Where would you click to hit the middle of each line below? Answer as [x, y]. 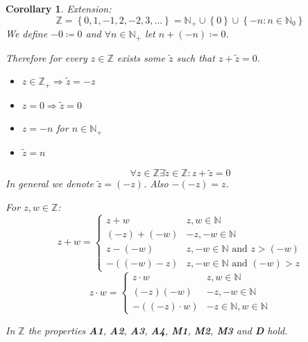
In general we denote [50, 183]
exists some [141, 57]
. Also [156, 183]
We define [27, 34]
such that [196, 57]
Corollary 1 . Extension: [59, 8]
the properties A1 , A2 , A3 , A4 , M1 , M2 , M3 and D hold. [158, 330]
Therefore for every [46, 57]
